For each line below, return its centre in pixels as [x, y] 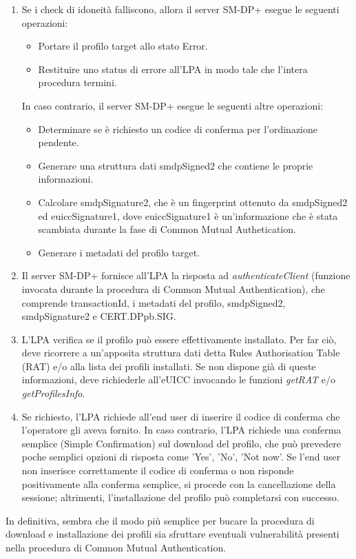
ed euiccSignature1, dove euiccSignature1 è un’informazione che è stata [188, 215]
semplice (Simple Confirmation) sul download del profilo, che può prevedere [181, 443]
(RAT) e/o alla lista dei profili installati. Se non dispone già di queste [169, 366]
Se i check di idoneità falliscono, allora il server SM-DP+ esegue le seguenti [180, 9]
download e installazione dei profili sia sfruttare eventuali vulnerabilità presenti [172, 534]
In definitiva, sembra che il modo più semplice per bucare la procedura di [160, 520]
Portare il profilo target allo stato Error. [123, 46]
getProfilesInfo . [53, 393]
